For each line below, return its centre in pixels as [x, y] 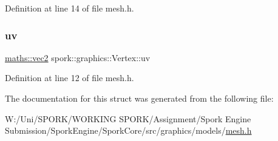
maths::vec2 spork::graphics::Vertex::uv [78, 57]
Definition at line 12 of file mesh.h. [69, 78]
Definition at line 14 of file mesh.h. [69, 8]
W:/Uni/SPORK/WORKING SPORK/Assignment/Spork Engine [128, 118]
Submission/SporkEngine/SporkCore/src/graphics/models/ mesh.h [128, 130]
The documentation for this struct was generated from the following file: [139, 98]
